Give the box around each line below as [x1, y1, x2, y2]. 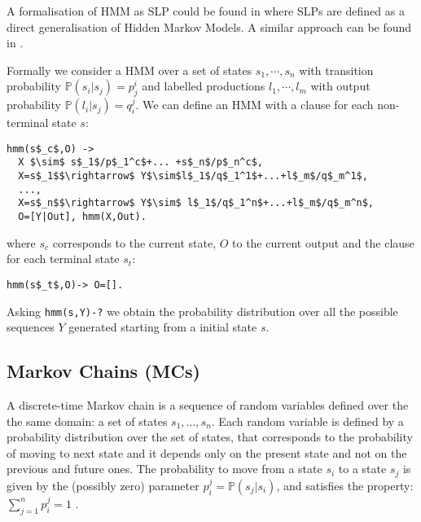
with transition [299, 61, 374, 78]
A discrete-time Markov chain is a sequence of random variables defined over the [7, 397, 409, 413]
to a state [338, 460, 387, 477]
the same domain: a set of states [7, 412, 168, 429]
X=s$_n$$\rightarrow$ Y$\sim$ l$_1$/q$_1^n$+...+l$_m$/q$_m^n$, [18, 197, 375, 209]
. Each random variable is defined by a [211, 412, 404, 429]
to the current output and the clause [232, 234, 414, 251]
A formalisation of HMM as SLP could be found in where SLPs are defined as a [7, 2, 405, 19]
